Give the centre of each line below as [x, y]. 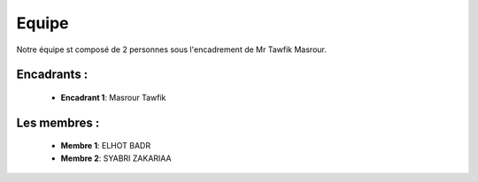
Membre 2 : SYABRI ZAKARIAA [116, 158]
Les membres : [58, 122]
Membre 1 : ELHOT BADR [105, 146]
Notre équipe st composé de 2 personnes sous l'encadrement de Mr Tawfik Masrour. [171, 49]
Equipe [43, 23]
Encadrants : [52, 75]
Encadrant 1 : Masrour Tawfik [113, 97]
